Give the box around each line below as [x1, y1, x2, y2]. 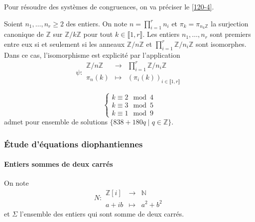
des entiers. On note [66, 18, 127, 28]
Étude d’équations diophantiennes [4, 137, 143, 150]
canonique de [4, 29, 44, 39]
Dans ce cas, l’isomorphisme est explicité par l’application [4, 49, 180, 60]
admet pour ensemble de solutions [4, 116, 108, 127]
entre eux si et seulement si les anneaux [4, 38, 125, 49]
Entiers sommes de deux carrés [4, 159, 113, 169]
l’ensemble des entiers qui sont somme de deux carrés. [19, 208, 184, 219]
